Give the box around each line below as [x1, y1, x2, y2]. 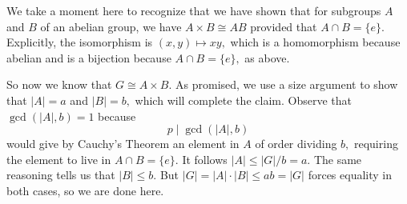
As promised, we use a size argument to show [175, 76, 398, 93]
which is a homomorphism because [230, 34, 401, 50]
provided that [250, 18, 317, 34]
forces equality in [308, 166, 392, 183]
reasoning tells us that [6, 166, 115, 183]
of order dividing [255, 135, 337, 152]
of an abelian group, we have [40, 18, 182, 34]
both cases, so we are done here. [6, 182, 164, 198]
